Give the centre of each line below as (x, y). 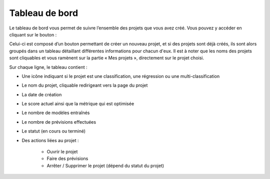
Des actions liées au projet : (50, 140)
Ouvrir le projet (62, 152)
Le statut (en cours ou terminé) (54, 131)
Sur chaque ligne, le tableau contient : (48, 67)
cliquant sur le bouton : (33, 34)
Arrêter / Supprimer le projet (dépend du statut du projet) (105, 166)
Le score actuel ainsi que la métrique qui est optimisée (78, 104)
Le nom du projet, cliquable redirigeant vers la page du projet (85, 85)
